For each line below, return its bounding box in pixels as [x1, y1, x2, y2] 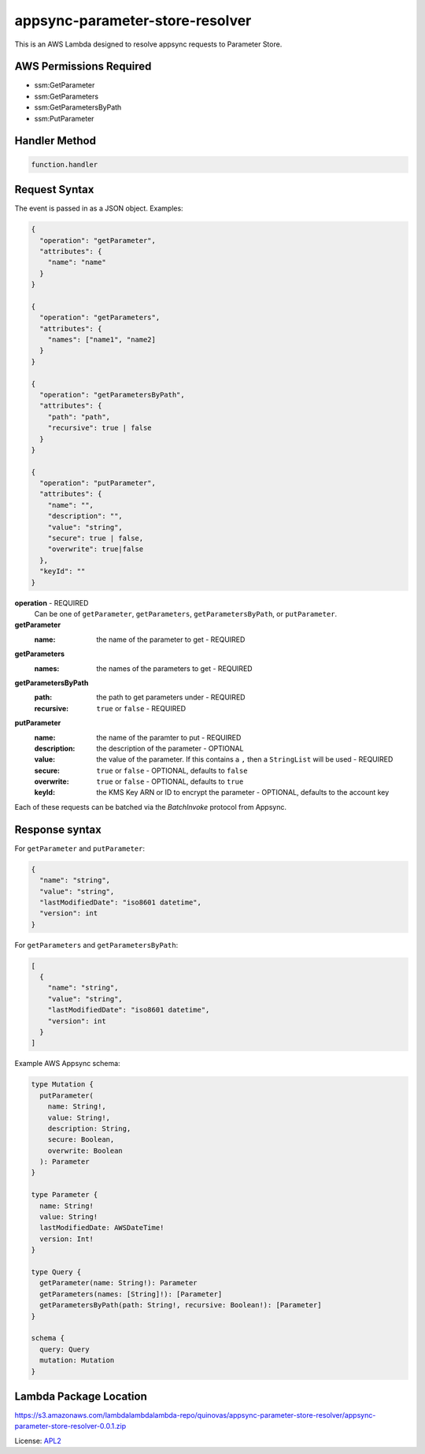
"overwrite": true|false [47, 545, 144, 554]
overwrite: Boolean [47, 1146, 124, 1155]
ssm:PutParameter [34, 114, 94, 123]
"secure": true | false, [47, 534, 144, 543]
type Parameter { [31, 1191, 98, 1199]
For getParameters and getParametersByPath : [14, 940, 179, 949]
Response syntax [14, 822, 102, 836]
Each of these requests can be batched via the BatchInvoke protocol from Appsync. [14, 802, 287, 811]
